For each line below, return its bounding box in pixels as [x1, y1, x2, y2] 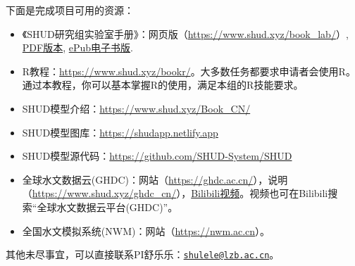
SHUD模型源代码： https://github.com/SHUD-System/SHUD [22, 148, 292, 163]
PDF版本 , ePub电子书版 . [22, 40, 133, 55]
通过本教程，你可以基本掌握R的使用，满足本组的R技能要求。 [22, 77, 304, 92]
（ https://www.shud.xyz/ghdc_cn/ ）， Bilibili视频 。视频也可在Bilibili [22, 186, 328, 201]
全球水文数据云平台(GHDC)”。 [37, 199, 178, 214]
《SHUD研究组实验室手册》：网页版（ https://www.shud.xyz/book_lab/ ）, [22, 26, 349, 41]
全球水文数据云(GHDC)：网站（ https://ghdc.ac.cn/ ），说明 [22, 172, 288, 186]
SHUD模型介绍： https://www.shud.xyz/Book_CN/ [22, 101, 251, 115]
